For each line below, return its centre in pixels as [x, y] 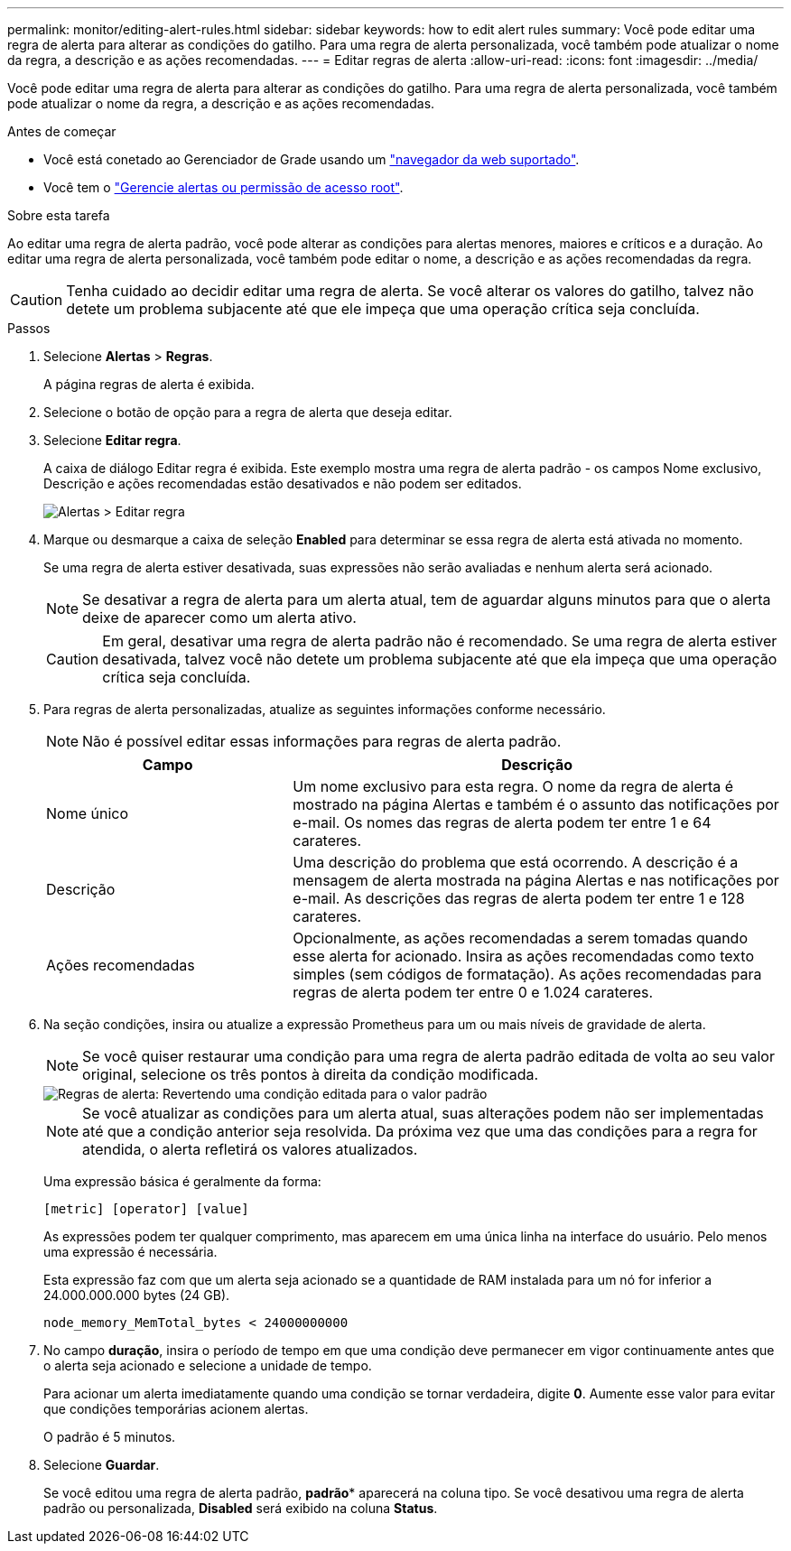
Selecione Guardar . [102, 1465]
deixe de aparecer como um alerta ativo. [219, 618]
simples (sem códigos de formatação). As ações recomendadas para [527, 974]
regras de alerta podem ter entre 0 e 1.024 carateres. [473, 992]
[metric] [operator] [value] [146, 1209]
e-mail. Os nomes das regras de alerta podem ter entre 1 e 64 [502, 822]
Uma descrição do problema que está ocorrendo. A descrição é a [516, 862]
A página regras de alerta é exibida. [149, 384]
